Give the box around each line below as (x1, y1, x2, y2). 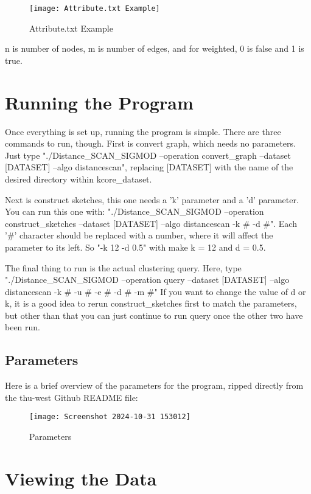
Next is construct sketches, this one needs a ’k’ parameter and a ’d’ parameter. (5, 193, 299, 206)
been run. (5, 321, 41, 333)
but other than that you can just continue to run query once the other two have (5, 308, 303, 321)
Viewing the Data (5, 465, 157, 490)
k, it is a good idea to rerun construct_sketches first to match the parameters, (5, 297, 297, 310)
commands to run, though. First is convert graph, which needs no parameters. (5, 137, 296, 150)
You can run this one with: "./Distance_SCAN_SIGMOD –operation (5, 205, 264, 218)
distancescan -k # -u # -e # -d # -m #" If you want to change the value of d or (5, 285, 306, 297)
